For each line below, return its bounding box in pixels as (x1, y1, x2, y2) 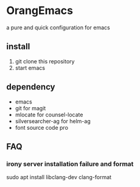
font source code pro (15, 124, 69, 131)
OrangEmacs (6, 4, 73, 18)
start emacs (15, 64, 46, 71)
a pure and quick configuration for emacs (6, 24, 111, 31)
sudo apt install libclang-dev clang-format (6, 174, 111, 181)
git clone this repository (15, 57, 75, 65)
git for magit (15, 104, 46, 111)
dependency (6, 82, 56, 92)
